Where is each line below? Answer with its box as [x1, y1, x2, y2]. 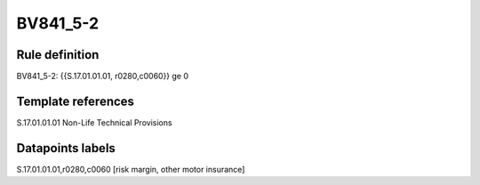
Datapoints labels [16, 141, 116, 156]
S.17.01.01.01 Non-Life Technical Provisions [16, 117, 172, 128]
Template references [16, 93, 135, 109]
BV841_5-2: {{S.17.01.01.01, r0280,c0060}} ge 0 [16, 71, 189, 82]
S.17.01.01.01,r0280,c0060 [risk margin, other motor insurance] [16, 164, 245, 174]
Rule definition [16, 47, 100, 62]
